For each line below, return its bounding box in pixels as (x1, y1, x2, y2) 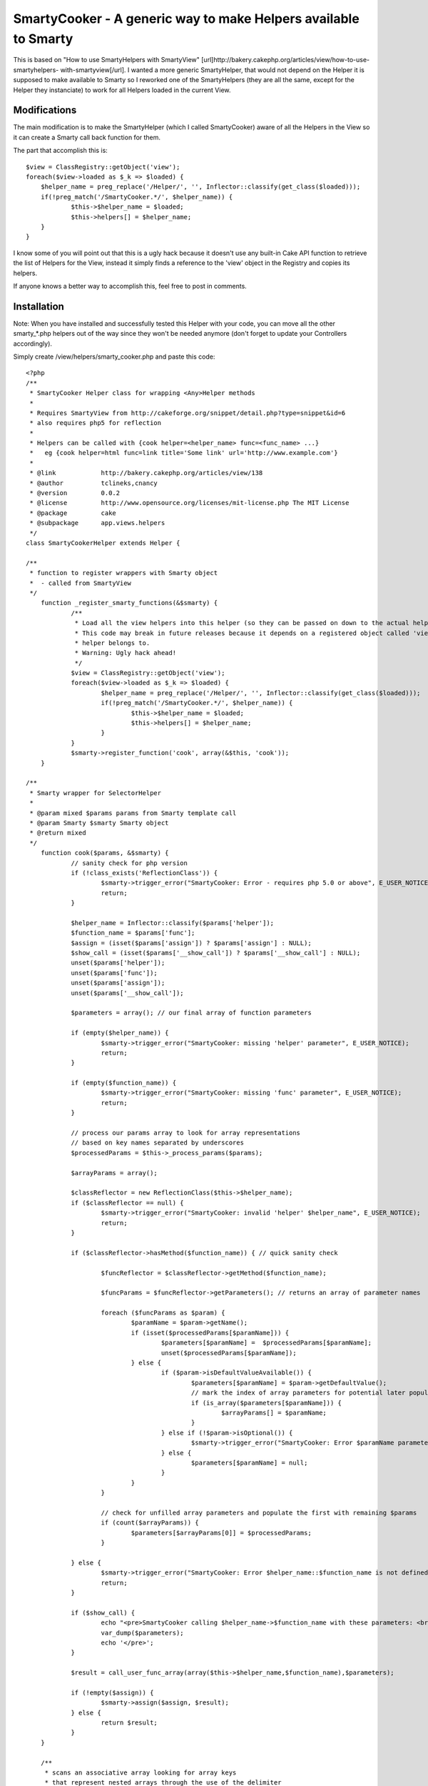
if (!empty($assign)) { (71, 1688, 154, 1697)
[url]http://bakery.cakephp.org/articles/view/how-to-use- (200, 56, 370, 64)
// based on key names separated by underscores (71, 1139, 244, 1147)
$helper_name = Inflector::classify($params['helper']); (71, 919, 275, 927)
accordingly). (13, 339, 53, 348)
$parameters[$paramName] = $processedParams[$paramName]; (160, 1339, 372, 1347)
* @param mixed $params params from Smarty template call (29, 809, 237, 817)
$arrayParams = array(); (71, 1169, 158, 1177)
